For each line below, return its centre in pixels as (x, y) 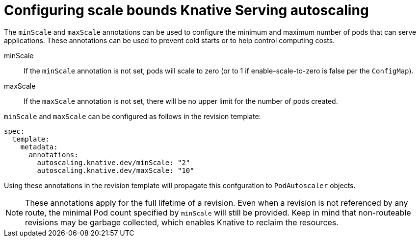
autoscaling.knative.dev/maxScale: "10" (116, 170)
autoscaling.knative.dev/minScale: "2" (114, 162)
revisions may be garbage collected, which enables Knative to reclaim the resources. (182, 222)
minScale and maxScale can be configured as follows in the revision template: (132, 116)
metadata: (39, 147)
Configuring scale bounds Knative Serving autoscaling (186, 10)
